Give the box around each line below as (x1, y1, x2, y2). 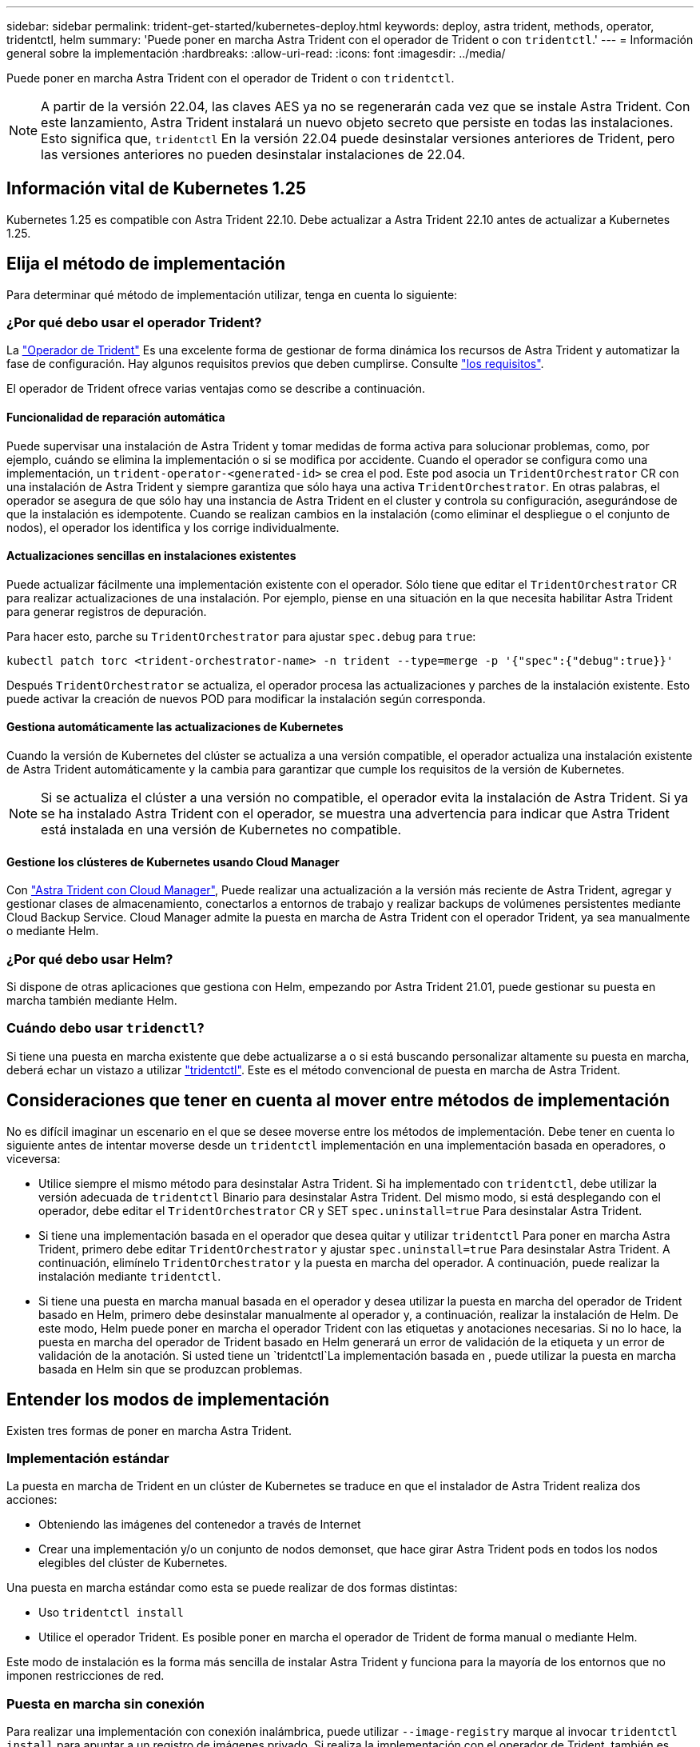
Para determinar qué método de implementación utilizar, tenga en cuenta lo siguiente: (6, 287, 458, 302)
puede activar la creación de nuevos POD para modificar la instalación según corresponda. (6, 691, 486, 706)
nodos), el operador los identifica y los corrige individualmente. (6, 520, 340, 534)
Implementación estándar (6, 1449, 169, 1466)
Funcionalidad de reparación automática (6, 410, 225, 425)
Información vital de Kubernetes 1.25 (6, 178, 307, 199)
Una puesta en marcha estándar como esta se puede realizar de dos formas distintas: (6, 1581, 458, 1595)
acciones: (6, 1493, 58, 1507)
